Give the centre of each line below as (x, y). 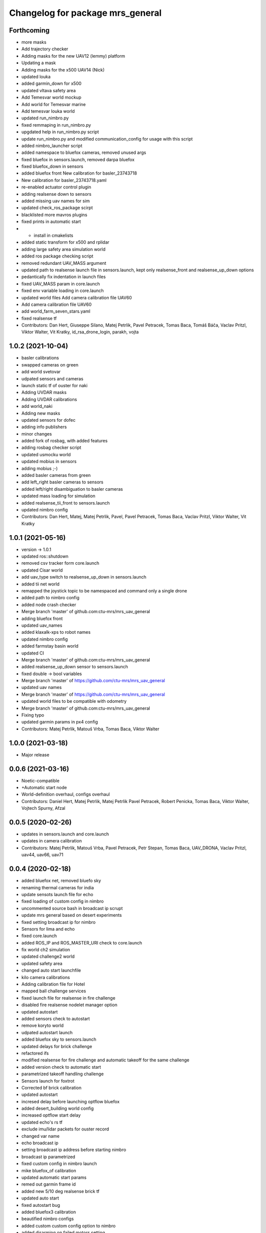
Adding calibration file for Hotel (53, 984)
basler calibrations (40, 358)
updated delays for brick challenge (57, 1046)
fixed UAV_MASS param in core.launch (61, 284)
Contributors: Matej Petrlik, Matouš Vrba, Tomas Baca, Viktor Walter (90, 729)
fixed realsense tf (39, 318)
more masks (34, 42)
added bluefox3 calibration (49, 1212)
